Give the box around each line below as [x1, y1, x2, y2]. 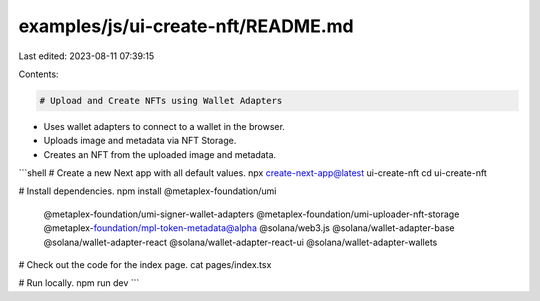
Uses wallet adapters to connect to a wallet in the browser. [43, 120, 285, 132]
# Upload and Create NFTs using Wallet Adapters [39, 95, 283, 106]
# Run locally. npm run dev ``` [18, 277, 140, 289]
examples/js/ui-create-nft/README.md [18, 15, 354, 37]
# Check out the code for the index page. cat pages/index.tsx [18, 259, 272, 271]
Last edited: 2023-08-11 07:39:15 [18, 50, 155, 62]
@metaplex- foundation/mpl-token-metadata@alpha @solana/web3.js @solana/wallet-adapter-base [43, 222, 455, 234]
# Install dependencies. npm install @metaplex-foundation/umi [18, 185, 277, 197]
